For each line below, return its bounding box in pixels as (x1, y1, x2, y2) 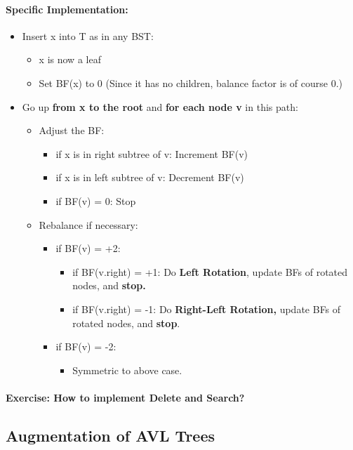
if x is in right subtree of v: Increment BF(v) (55, 146, 248, 161)
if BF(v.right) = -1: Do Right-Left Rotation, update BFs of (72, 301, 341, 316)
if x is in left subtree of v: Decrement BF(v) (55, 170, 244, 185)
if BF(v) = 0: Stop (55, 193, 136, 208)
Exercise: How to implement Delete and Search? (6, 390, 245, 404)
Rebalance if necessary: (39, 217, 138, 232)
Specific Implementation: (6, 1, 128, 16)
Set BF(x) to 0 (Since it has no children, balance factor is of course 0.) (39, 75, 342, 90)
